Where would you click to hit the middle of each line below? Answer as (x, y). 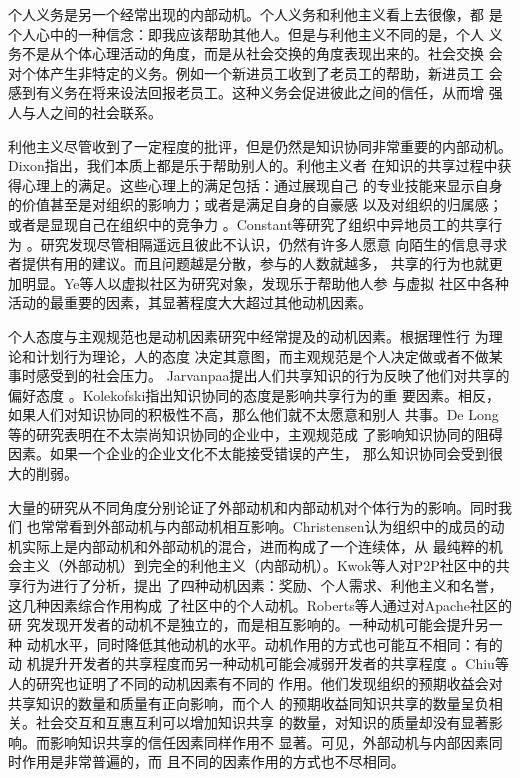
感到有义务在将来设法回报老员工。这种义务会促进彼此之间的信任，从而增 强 (255, 92)
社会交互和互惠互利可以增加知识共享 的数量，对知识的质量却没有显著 (262, 722)
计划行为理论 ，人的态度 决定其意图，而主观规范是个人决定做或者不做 (262, 355)
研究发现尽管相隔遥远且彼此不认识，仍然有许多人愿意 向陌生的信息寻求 (274, 243)
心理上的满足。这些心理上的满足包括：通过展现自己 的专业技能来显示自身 (262, 184)
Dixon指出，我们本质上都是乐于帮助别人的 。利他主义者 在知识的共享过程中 (253, 165)
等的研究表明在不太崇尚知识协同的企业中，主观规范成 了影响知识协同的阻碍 (255, 433)
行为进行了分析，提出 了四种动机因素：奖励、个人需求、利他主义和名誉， (262, 585)
